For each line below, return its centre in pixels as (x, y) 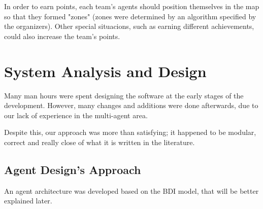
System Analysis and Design (105, 71)
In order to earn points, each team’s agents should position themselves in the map (132, 6)
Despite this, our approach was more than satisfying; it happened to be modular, (130, 132)
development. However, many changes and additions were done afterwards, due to (131, 105)
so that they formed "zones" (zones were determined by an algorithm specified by (130, 16)
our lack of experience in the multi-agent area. (76, 115)
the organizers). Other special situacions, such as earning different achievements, (129, 26)
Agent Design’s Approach (73, 169)
